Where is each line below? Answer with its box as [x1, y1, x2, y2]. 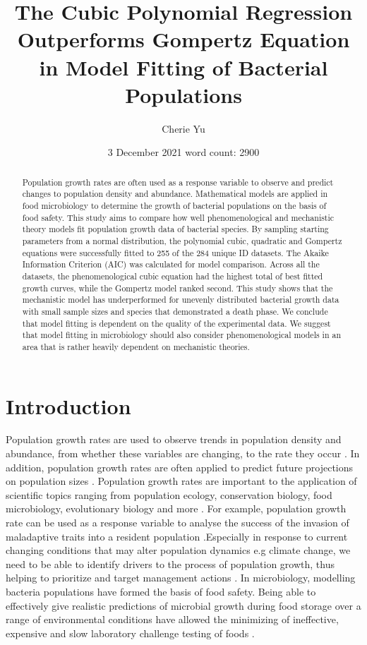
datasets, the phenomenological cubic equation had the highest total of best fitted [22, 270, 323, 282]
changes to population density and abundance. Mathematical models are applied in [22, 188, 328, 200]
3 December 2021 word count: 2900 [107, 145, 260, 159]
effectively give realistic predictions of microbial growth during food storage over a [6, 598, 361, 613]
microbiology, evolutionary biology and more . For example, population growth [6, 501, 347, 516]
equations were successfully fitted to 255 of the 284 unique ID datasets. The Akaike [22, 246, 329, 258]
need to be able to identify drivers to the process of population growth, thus [6, 556, 335, 571]
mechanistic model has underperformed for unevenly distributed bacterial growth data [22, 294, 339, 306]
